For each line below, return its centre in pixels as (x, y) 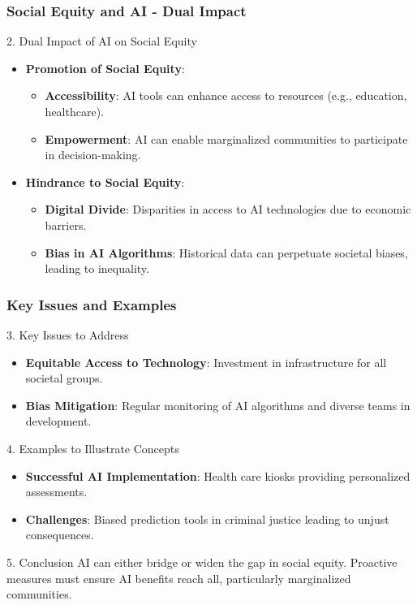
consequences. (60, 535)
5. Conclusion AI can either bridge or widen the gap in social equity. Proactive (202, 562)
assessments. (56, 492)
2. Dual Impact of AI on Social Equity (102, 41)
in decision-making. (93, 155)
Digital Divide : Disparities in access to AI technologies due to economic (228, 209)
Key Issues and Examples (92, 304)
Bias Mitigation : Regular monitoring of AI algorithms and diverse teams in (218, 405)
